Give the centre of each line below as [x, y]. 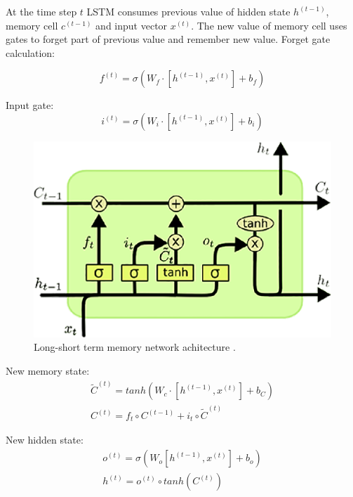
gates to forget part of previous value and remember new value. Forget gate [168, 39]
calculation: [31, 52]
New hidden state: [45, 440]
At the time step [41, 11]
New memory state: [48, 371]
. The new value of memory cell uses [269, 25]
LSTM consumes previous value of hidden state [188, 11]
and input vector [132, 25]
